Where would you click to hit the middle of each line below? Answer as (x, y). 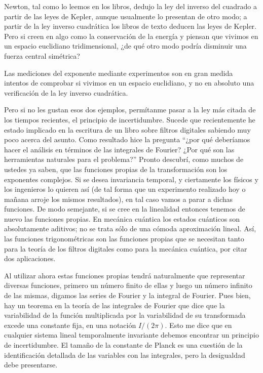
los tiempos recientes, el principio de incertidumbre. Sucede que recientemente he (130, 119)
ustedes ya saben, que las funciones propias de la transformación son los (116, 169)
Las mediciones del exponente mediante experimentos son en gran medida (119, 73)
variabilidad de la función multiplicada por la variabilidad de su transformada (125, 315)
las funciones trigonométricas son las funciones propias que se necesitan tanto (124, 239)
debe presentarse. (31, 365)
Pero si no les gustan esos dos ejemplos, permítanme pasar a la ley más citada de (130, 110)
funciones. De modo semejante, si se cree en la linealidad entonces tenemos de (125, 209)
